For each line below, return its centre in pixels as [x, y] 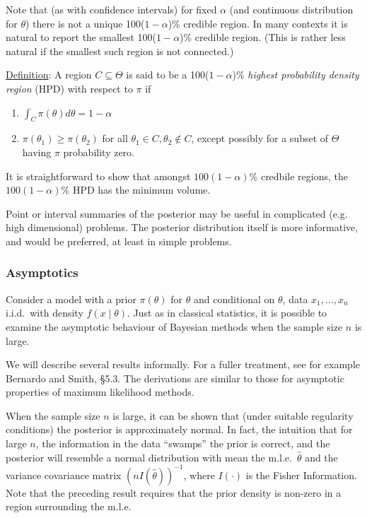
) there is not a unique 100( [85, 23]
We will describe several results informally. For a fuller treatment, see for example [183, 364]
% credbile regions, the [298, 176]
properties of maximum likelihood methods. [100, 392]
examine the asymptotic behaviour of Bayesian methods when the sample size [174, 326]
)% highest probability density [296, 75]
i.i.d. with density [45, 313]
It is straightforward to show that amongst [98, 176]
